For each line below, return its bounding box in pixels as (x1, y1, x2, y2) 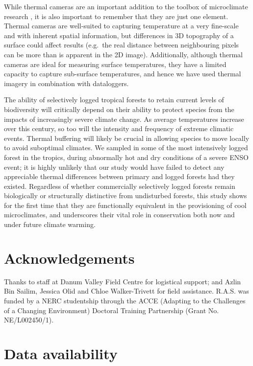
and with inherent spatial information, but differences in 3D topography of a (4, 30, 234, 40)
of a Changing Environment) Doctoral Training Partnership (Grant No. (4, 305, 219, 315)
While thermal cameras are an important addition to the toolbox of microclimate (4, 1, 248, 11)
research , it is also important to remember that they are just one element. (4, 11, 228, 21)
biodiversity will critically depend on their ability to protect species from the (4, 104, 234, 114)
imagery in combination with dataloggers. (4, 78, 129, 88)
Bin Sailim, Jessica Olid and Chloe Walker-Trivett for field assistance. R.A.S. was (4, 286, 249, 296)
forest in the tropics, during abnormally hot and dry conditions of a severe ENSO (4, 152, 249, 162)
